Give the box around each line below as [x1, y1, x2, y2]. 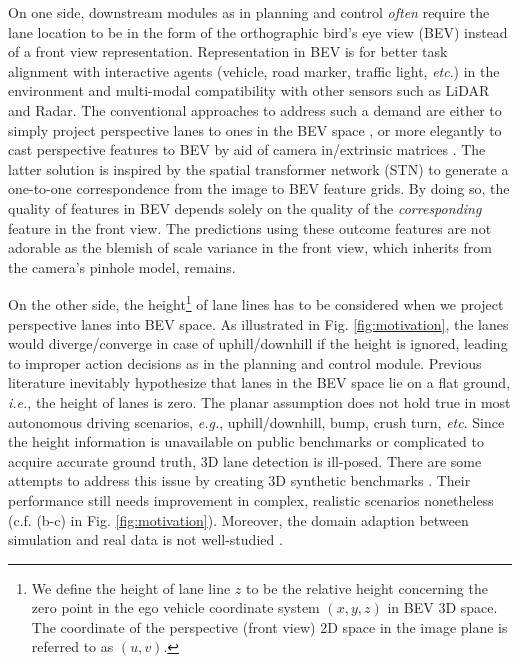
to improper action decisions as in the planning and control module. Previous [8, 352, 482, 373]
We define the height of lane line [31, 577, 231, 598]
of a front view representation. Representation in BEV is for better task [8, 41, 448, 62]
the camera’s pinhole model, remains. [8, 256, 236, 277]
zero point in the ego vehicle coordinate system [31, 597, 320, 618]
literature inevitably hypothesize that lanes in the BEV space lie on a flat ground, [8, 372, 511, 393]
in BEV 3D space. [387, 597, 498, 618]
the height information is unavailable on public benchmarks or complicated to [8, 431, 484, 452]
